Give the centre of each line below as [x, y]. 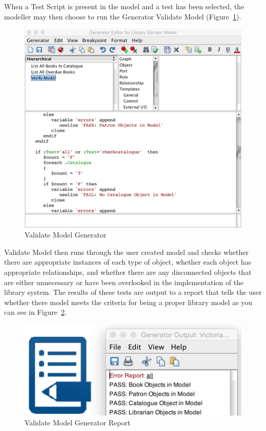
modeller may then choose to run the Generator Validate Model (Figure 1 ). [123, 16]
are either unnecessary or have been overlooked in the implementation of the [124, 282]
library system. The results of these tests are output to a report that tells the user [133, 292]
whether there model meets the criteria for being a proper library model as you [128, 302]
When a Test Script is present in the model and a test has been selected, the [124, 6]
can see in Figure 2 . [36, 312]
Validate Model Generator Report [77, 423]
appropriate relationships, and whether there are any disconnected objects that [128, 272]
